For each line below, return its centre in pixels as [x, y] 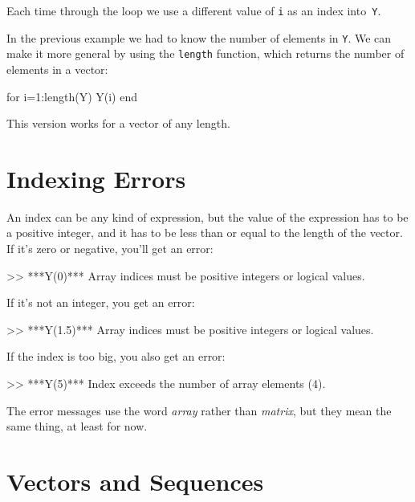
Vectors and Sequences [135, 481]
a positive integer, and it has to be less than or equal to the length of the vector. [205, 233]
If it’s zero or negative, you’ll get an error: [110, 249]
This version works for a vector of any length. [118, 123]
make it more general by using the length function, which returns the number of [205, 53]
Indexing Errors [96, 178]
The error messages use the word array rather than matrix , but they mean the [199, 410]
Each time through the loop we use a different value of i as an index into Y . [194, 10]
